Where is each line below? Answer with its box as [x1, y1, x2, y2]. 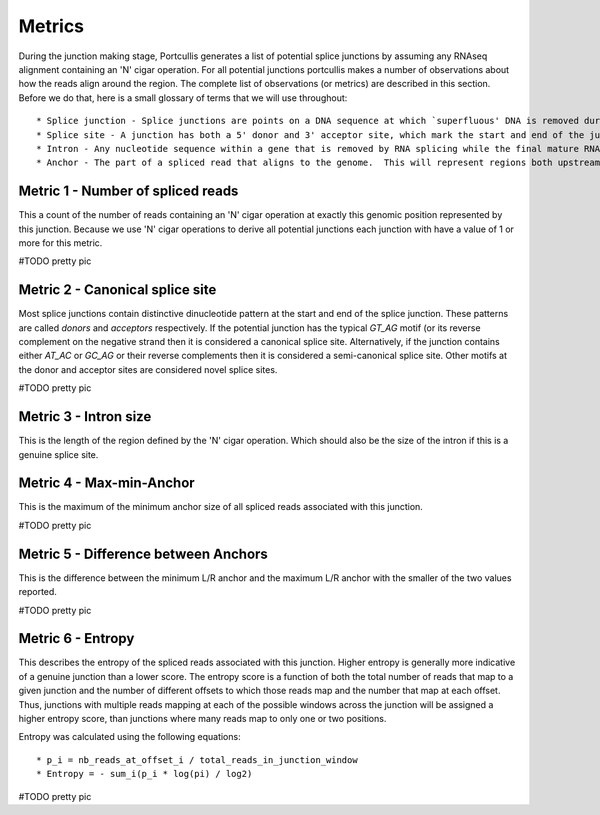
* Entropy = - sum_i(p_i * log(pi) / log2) [36, 768, 253, 780]
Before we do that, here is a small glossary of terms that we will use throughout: [18, 91, 348, 104]
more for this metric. [18, 236, 103, 249]
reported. [18, 586, 57, 598]
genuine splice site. [18, 448, 99, 460]
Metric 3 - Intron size [18, 408, 152, 425]
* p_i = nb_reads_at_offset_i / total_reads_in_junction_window [36, 754, 359, 765]
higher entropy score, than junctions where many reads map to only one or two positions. [18, 712, 387, 724]
